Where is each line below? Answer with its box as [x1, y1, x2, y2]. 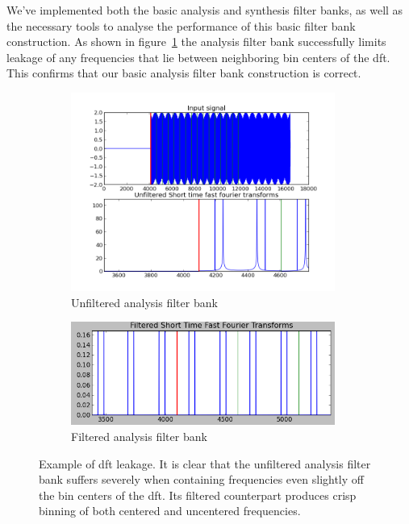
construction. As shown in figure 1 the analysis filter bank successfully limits [6, 33, 386, 50]
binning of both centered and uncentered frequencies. [39, 502, 301, 519]
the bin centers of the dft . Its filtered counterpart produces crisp [39, 486, 357, 503]
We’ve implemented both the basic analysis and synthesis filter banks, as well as [6, 2, 403, 18]
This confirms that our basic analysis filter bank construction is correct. [6, 64, 361, 81]
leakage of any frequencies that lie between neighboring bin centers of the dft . [6, 48, 390, 65]
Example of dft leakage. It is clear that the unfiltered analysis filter [39, 455, 371, 472]
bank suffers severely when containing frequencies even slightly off [39, 471, 364, 488]
